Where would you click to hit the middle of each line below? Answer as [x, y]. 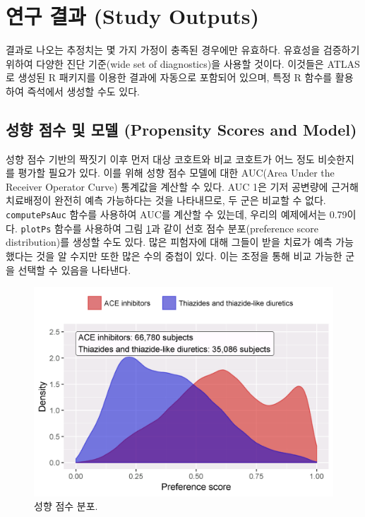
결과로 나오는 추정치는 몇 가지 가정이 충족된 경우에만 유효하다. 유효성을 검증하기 [183, 50]
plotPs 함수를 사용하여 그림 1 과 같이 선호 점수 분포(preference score [169, 228]
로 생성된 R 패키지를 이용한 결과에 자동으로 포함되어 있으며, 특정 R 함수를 [169, 77]
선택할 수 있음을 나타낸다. [74, 269]
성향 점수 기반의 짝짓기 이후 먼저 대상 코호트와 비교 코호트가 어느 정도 [160, 159]
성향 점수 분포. [66, 506]
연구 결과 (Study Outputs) [133, 16]
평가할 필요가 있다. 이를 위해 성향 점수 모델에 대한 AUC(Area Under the [176, 173]
